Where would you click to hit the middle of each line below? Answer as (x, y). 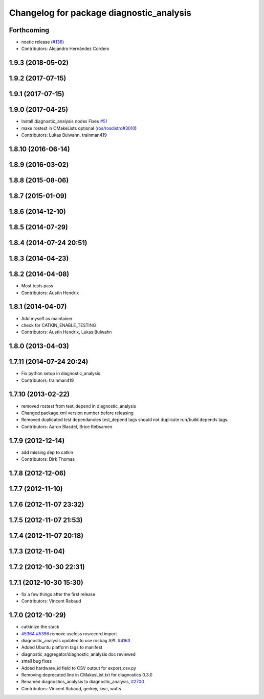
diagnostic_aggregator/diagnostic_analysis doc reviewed (78, 654)
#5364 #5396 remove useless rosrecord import (69, 634)
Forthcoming (29, 30)
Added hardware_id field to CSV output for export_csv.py (79, 668)
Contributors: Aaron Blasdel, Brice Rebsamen (67, 426)
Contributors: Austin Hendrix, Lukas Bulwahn (66, 332)
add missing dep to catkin (47, 452)
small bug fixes (37, 661)
